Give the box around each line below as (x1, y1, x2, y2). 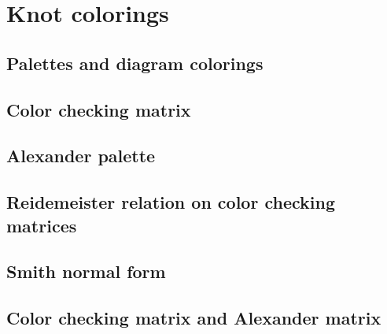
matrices (6, 213, 77, 237)
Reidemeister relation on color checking (6, 190, 335, 214)
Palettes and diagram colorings (6, 50, 264, 75)
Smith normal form (6, 259, 166, 284)
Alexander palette (6, 143, 156, 168)
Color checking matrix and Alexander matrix (6, 306, 381, 330)
